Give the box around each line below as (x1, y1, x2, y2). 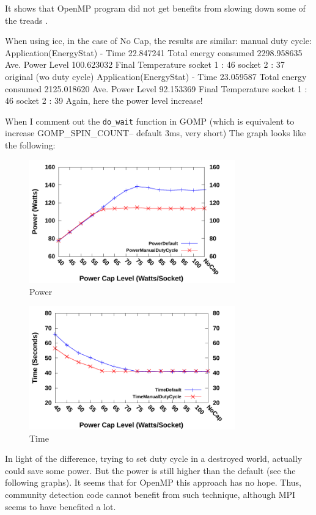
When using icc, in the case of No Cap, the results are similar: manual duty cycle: (5, 34, 312, 47)
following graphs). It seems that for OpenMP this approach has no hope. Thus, (5, 476, 301, 489)
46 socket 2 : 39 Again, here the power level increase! (5, 94, 203, 107)
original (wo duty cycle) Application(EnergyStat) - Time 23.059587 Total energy (5, 70, 307, 82)
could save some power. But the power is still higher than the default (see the (5, 464, 296, 477)
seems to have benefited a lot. (5, 500, 116, 513)
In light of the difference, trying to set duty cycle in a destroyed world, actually (5, 452, 303, 465)
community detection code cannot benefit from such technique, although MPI (5, 488, 296, 500)
